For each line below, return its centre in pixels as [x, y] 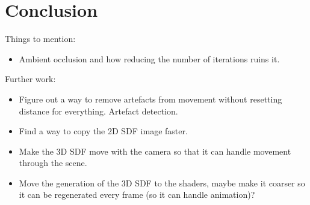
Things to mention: [40, 39]
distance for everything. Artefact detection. [98, 111]
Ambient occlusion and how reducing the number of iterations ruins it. [149, 58]
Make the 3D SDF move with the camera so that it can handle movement [155, 151]
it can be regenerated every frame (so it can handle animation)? [137, 195]
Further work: [30, 79]
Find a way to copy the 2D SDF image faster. [103, 131]
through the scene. [53, 163]
